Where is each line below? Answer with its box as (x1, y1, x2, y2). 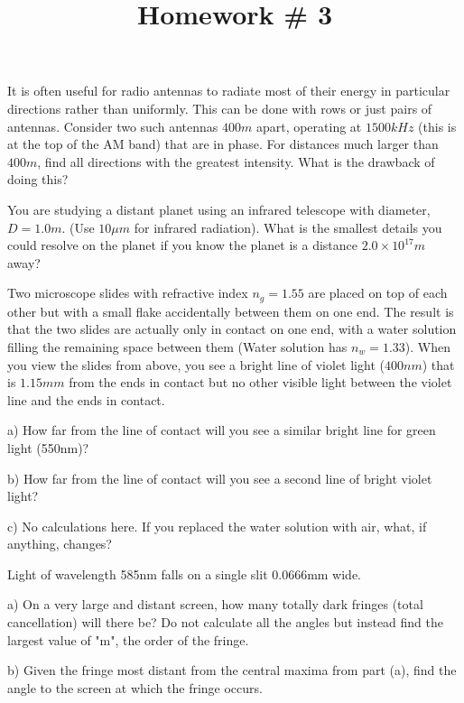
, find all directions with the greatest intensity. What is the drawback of (37, 152, 435, 171)
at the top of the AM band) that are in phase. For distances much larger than (7, 134, 439, 153)
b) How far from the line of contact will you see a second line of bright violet (7, 468, 432, 487)
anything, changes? (7, 534, 112, 553)
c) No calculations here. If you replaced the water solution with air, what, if (7, 516, 427, 535)
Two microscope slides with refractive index (7, 283, 248, 302)
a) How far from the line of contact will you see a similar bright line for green (7, 421, 436, 439)
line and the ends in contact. (7, 390, 165, 409)
